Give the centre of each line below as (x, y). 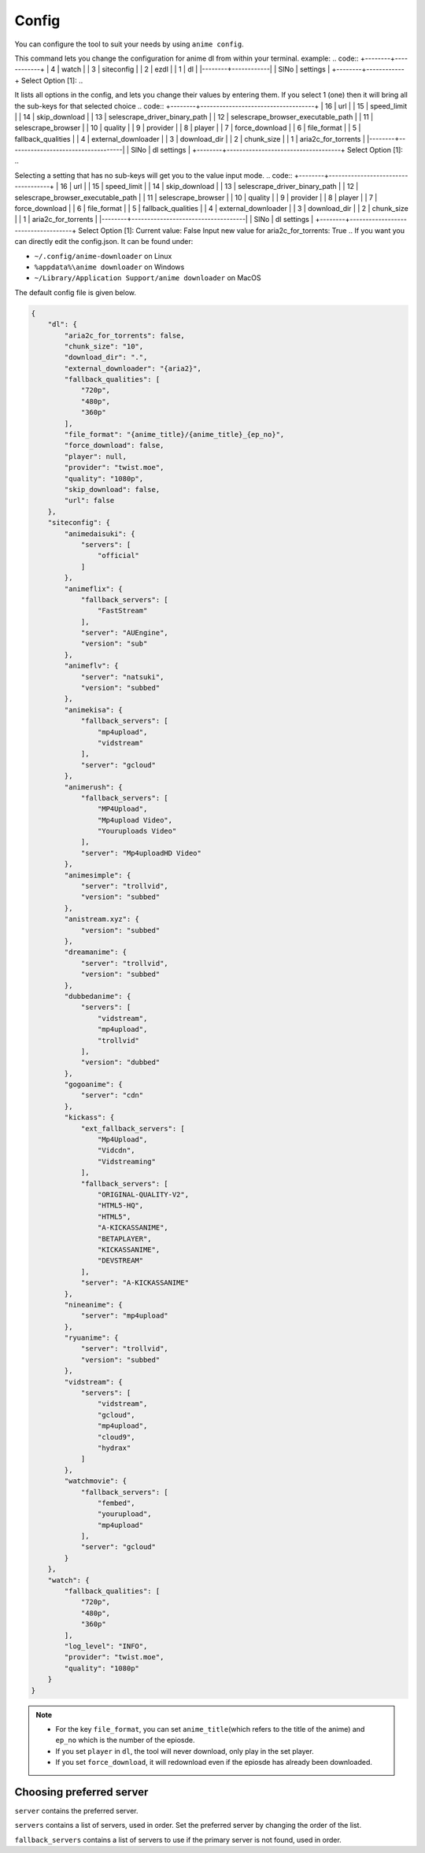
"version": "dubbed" (120, 1062)
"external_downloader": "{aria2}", (133, 368)
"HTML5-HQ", (120, 1206)
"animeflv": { (91, 666)
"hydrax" (114, 1448)
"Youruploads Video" (137, 831)
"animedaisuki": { (100, 534)
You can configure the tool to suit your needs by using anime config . (129, 44)
